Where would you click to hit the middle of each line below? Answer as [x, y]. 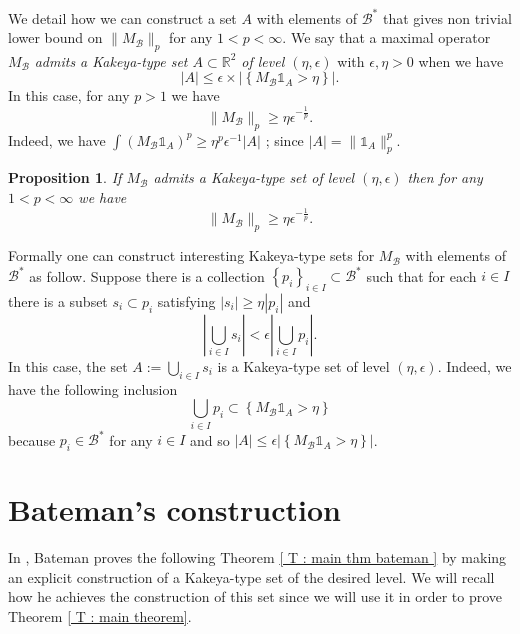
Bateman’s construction [175, 509]
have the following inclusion [93, 388]
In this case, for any [69, 95]
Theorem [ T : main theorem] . [100, 615]
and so [210, 439]
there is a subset [58, 301]
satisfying [186, 301]
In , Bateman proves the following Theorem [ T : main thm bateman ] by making [257, 557]
